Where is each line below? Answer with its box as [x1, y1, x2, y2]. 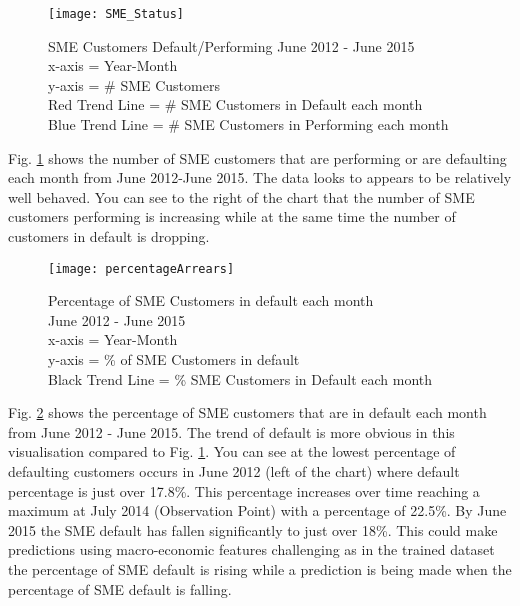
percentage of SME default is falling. [8, 578, 232, 599]
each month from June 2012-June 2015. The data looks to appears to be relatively [8, 167, 512, 188]
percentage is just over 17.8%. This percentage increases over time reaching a [8, 480, 480, 501]
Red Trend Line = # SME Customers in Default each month [48, 94, 423, 115]
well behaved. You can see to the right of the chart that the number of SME [8, 186, 475, 207]
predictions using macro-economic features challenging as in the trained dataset [8, 539, 495, 560]
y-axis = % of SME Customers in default [48, 349, 300, 370]
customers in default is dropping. [8, 226, 210, 246]
